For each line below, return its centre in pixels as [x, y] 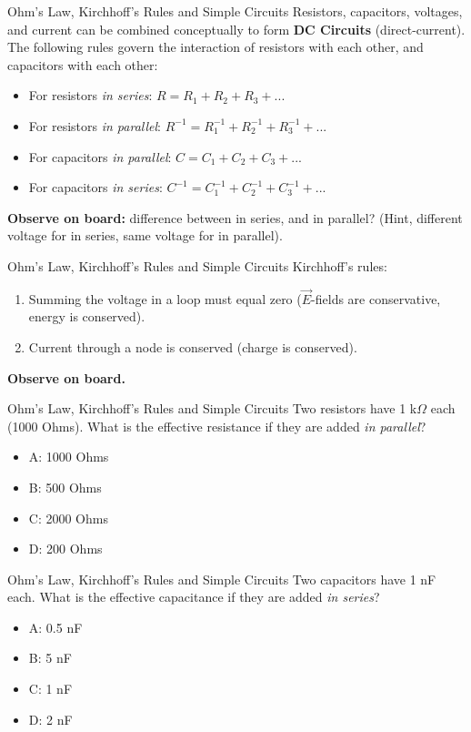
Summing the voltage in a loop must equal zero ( [165, 298]
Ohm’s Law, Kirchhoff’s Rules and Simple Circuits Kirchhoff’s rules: [197, 265]
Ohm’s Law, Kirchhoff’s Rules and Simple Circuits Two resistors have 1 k [212, 408]
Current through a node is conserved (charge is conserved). [193, 346]
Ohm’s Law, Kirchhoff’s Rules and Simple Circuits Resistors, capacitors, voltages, [235, 11]
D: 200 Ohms [65, 549]
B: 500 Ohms [65, 487]
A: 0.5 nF [55, 627]
